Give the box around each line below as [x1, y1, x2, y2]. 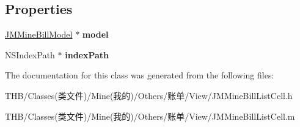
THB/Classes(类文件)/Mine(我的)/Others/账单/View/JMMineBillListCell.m [5, 109, 295, 122]
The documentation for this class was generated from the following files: [5, 69, 274, 81]
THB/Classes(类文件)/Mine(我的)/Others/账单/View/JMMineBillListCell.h [5, 89, 293, 101]
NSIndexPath [5, 48, 55, 61]
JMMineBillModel [5, 28, 73, 41]
